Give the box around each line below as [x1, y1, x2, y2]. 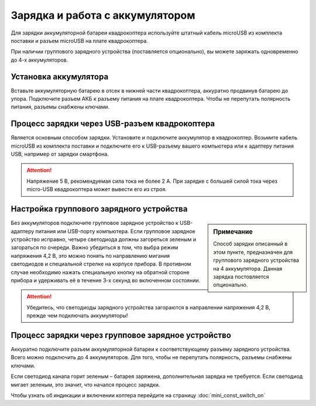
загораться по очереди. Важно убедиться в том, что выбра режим [11, 244, 178, 251]
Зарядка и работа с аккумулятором [11, 9, 195, 22]
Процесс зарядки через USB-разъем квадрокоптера [11, 119, 215, 129]
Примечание [213, 228, 253, 236]
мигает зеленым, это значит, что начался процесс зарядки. [11, 381, 160, 388]
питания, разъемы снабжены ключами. [11, 103, 110, 111]
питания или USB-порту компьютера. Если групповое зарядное [35, 227, 195, 234]
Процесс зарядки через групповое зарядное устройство [11, 330, 231, 340]
